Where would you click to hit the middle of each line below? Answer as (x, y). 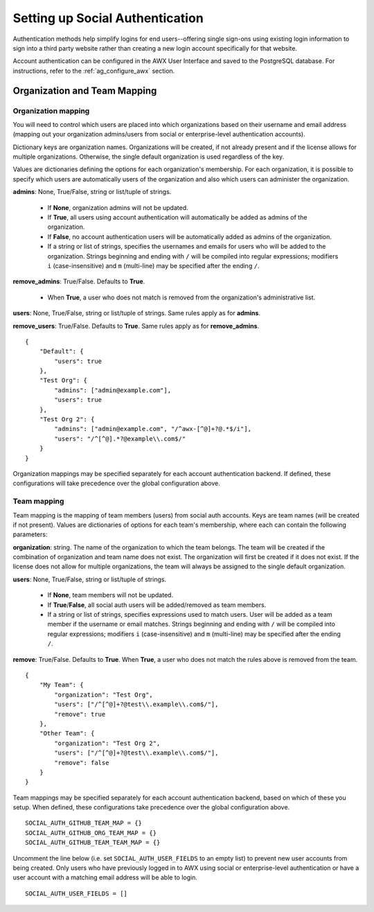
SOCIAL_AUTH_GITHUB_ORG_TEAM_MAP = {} (91, 833)
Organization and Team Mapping (85, 90)
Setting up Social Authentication (108, 18)
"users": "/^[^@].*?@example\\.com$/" (120, 439)
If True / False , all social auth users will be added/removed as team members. (157, 605)
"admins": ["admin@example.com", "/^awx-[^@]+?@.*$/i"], (153, 429)
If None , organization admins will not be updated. (118, 207)
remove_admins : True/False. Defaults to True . (79, 281)
